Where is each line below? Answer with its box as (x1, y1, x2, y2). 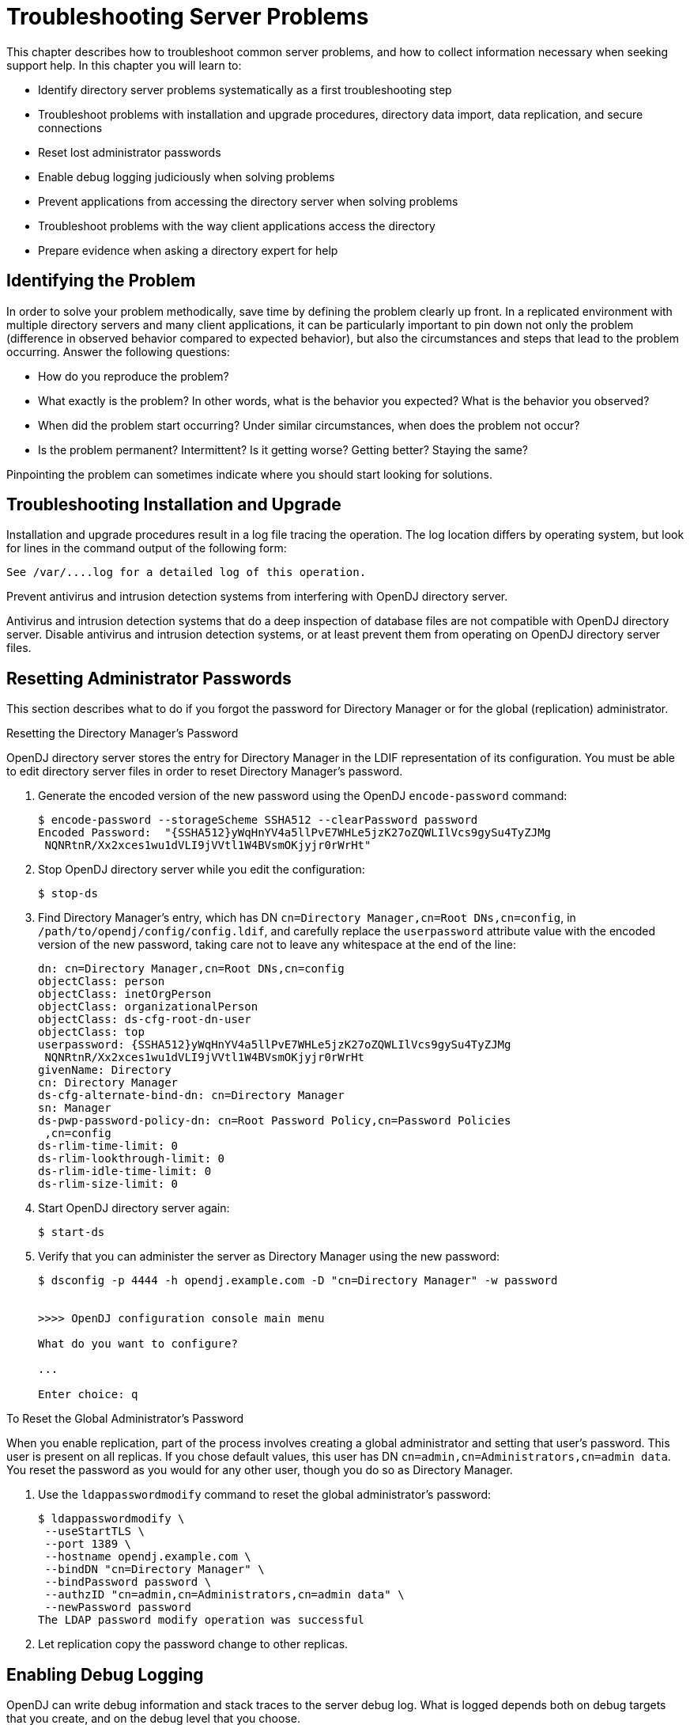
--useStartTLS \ (44, 1525, 145, 1538)
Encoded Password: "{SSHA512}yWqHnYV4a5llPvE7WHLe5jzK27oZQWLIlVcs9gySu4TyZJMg (38, 826, 552, 840)
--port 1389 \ (44, 1537, 132, 1551)
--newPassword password (44, 1601, 191, 1614)
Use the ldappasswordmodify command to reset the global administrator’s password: (38, 1488, 492, 1502)
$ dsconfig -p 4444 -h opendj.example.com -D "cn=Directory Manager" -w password (38, 1274, 558, 1287)
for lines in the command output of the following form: (6, 541, 287, 555)
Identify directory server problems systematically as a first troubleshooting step (38, 82, 452, 97)
